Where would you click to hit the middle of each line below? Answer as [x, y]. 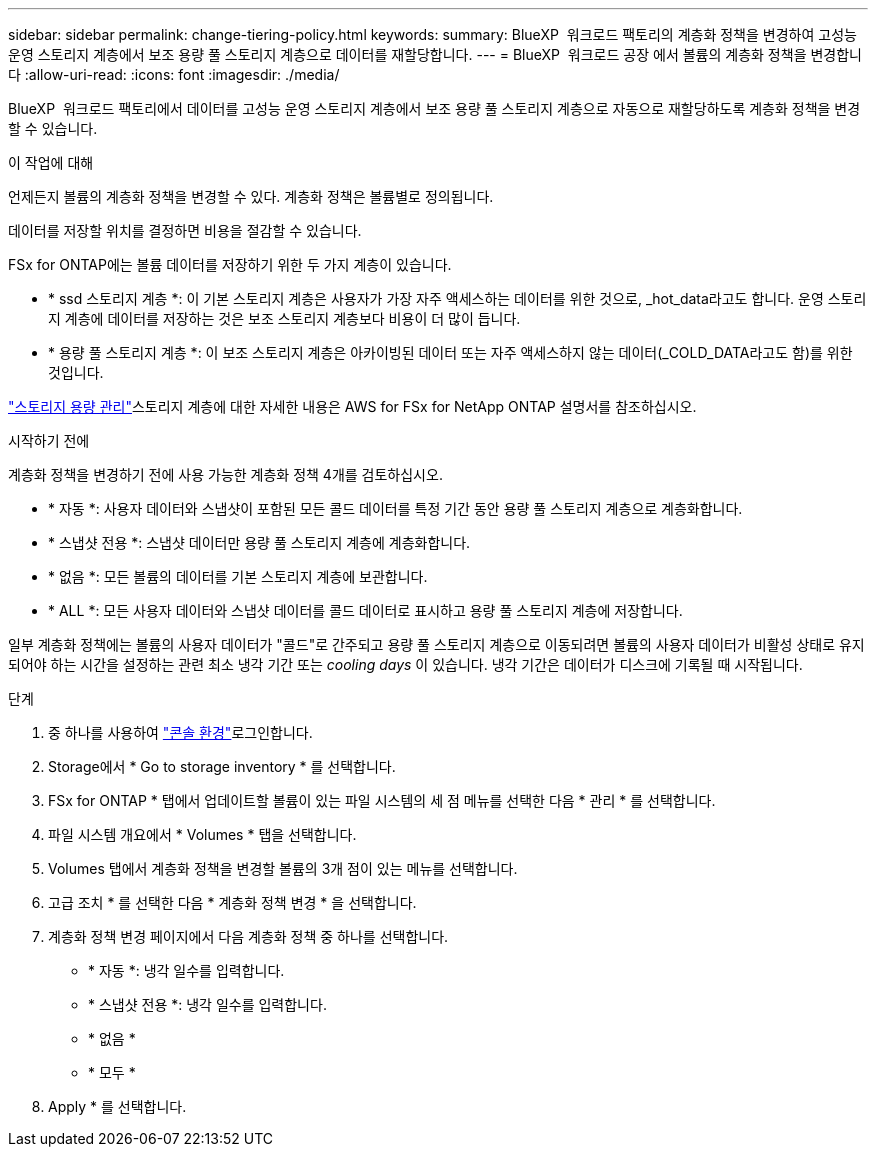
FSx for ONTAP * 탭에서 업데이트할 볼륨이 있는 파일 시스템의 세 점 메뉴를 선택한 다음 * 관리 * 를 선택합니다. [382, 800]
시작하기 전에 [49, 440]
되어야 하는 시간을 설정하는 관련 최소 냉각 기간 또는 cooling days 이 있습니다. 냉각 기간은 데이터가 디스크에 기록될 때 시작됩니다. [405, 664]
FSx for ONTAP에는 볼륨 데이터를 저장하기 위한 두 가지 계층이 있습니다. [230, 264]
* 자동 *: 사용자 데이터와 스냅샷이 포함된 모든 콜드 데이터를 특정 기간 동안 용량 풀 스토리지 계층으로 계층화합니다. [395, 508]
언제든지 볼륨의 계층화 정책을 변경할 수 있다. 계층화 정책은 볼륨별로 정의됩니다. [251, 196]
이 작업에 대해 [51, 162]
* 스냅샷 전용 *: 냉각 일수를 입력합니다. [207, 1004]
